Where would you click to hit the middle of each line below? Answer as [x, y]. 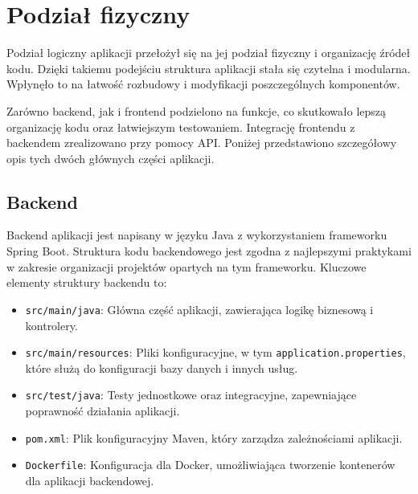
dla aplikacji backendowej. [90, 480]
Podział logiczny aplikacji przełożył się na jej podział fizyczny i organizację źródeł [209, 53]
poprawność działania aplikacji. [102, 411]
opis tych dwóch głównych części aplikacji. [111, 158]
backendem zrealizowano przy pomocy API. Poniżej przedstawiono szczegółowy [202, 143]
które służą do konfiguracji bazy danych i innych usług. [162, 367]
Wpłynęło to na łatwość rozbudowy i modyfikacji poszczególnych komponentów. [203, 84]
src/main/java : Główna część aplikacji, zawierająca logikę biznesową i [199, 309]
